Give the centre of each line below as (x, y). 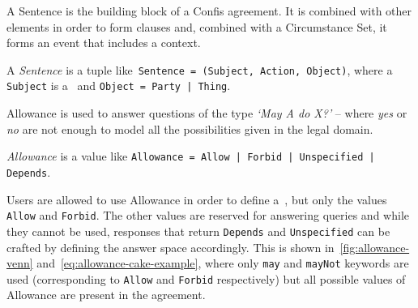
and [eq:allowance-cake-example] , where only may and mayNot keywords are (223, 263)
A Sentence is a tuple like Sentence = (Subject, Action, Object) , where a (200, 69)
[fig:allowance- (375, 247)
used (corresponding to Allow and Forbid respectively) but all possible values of (206, 278)
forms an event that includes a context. (104, 43)
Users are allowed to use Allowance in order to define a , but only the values (197, 199)
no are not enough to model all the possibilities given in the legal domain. (190, 128)
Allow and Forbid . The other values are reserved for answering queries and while (208, 215)
